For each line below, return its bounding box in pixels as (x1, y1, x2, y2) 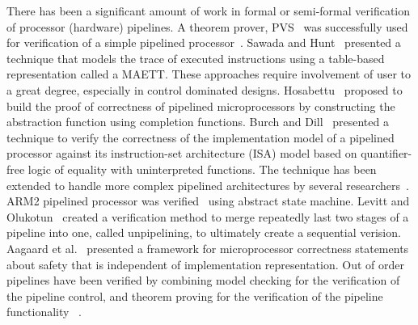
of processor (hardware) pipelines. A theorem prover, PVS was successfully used (6, 18, 408, 35)
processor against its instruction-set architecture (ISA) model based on (6, 145, 357, 162)
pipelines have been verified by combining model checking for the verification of (6, 272, 400, 289)
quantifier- (361, 145, 412, 162)
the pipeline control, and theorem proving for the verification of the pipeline (6, 287, 383, 304)
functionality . (6, 303, 82, 320)
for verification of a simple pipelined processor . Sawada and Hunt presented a (6, 34, 401, 51)
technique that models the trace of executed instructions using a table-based (6, 49, 385, 66)
